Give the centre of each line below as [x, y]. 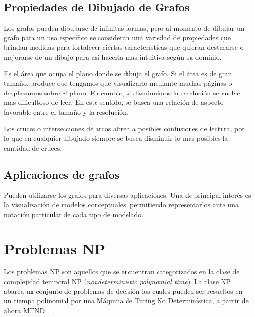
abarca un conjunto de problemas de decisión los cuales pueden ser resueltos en [123, 291]
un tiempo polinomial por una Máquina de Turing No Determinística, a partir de [126, 301]
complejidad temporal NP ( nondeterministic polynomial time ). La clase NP [117, 281]
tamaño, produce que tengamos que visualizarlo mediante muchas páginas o [118, 83]
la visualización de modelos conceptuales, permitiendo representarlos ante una [121, 205]
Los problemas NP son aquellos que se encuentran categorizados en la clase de [122, 271]
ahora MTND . [27, 310]
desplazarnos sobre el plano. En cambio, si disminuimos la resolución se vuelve [122, 92]
